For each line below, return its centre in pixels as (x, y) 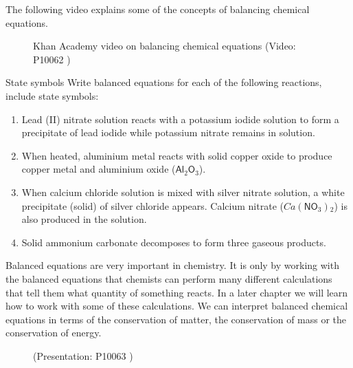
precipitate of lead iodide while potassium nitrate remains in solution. (168, 132)
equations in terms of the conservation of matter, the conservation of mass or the (176, 319)
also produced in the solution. (84, 219)
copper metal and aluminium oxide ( (99, 169)
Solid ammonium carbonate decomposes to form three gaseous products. (174, 242)
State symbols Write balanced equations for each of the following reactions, (164, 82)
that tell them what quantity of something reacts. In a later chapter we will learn (177, 292)
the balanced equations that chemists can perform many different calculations (169, 278)
